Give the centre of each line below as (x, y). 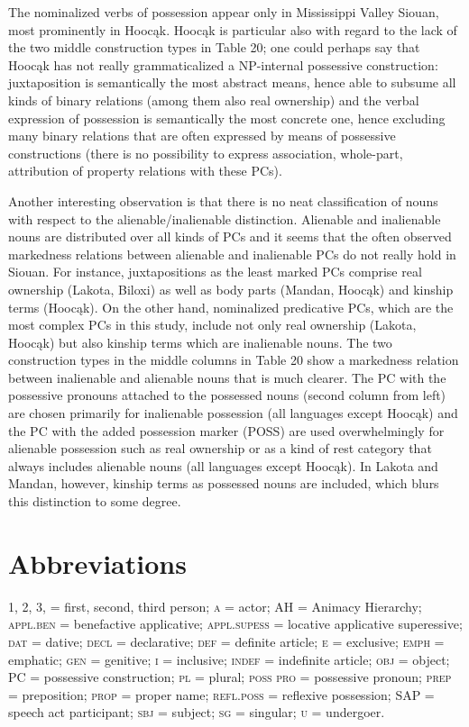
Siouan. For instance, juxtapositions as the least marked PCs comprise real (215, 272)
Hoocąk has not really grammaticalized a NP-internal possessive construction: (223, 64)
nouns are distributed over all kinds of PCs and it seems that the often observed (230, 236)
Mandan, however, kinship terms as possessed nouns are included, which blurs (224, 483)
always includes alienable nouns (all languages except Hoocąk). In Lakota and (223, 465)
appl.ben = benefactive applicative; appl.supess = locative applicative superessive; (235, 624)
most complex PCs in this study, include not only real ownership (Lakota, (212, 325)
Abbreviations (97, 563)
